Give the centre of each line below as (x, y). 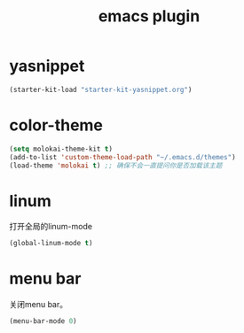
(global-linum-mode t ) (51, 244)
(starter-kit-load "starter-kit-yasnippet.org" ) (101, 89)
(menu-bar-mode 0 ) (43, 321)
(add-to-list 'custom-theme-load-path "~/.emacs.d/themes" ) (123, 157)
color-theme (56, 125)
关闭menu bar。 (39, 305)
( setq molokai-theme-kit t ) (61, 149)
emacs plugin (149, 16)
